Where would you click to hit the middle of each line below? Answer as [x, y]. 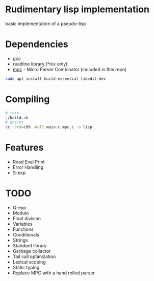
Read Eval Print [29, 162]
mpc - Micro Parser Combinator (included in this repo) [70, 69]
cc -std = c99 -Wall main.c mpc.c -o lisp [49, 127]
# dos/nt [15, 122]
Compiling [28, 99]
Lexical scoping [29, 262]
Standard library [30, 246]
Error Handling [28, 167]
